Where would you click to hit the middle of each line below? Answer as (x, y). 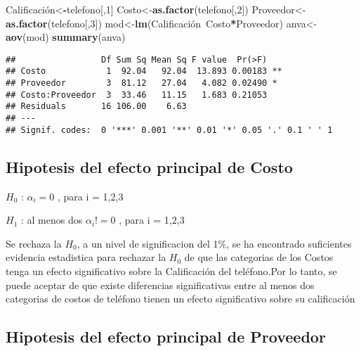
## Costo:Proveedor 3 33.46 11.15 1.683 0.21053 (137, 95)
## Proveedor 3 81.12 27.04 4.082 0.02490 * (142, 83)
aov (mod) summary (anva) (66, 37)
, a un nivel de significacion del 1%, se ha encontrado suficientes (214, 243)
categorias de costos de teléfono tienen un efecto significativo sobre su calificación (180, 299)
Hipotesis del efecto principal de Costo (149, 166)
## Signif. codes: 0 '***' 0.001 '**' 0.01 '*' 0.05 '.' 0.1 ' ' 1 (169, 130)
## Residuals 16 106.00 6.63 (96, 107)
